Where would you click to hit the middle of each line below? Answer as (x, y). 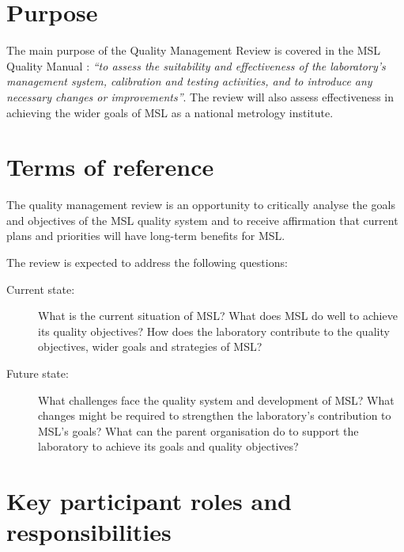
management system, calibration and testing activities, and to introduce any (189, 81)
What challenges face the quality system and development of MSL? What (216, 400)
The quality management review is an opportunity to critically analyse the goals (201, 205)
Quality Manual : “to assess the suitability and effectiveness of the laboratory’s (196, 65)
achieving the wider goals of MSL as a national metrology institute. (170, 112)
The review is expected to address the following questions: (147, 262)
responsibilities (89, 532)
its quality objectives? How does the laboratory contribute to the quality (214, 331)
